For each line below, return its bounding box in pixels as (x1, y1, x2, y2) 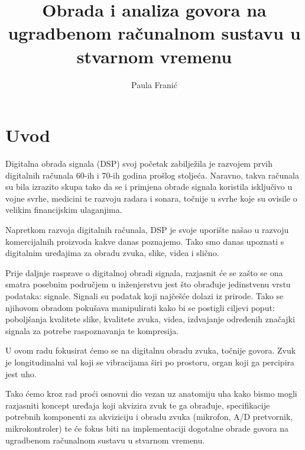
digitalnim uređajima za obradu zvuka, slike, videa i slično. (5, 247, 219, 259)
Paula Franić (131, 78, 177, 90)
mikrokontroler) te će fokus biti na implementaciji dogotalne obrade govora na (5, 422, 289, 434)
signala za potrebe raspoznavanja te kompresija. (5, 324, 179, 336)
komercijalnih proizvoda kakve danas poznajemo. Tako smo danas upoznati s (5, 235, 284, 247)
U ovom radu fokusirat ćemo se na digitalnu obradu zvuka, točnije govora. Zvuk (5, 344, 296, 357)
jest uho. (5, 367, 37, 380)
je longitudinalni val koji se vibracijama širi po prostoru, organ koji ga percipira (5, 355, 295, 368)
